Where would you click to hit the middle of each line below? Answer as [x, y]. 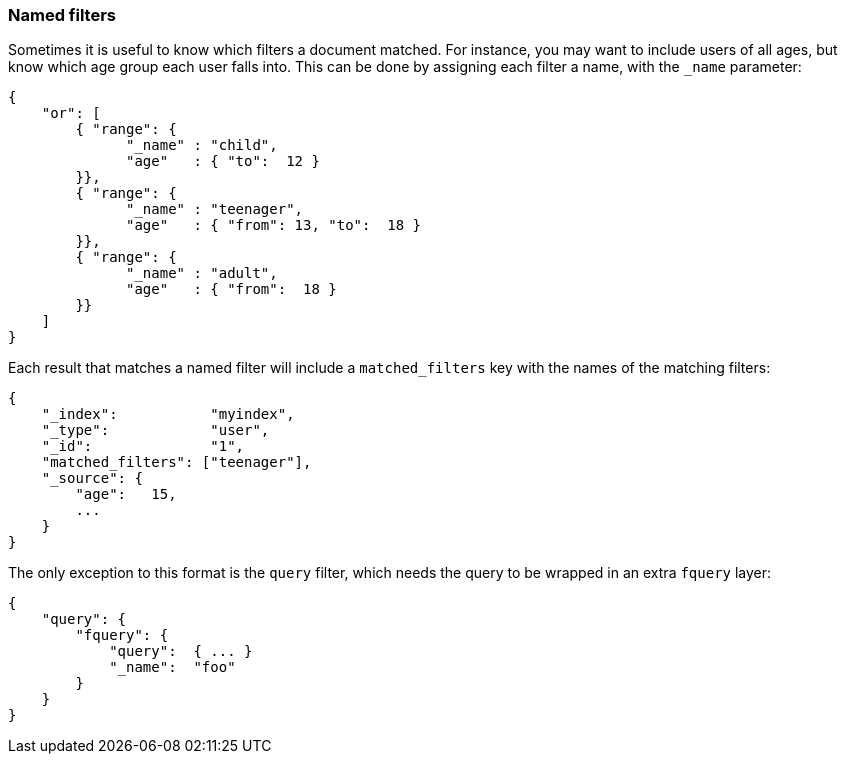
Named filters [62, 15]
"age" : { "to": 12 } [223, 161]
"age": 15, [126, 494]
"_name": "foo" [172, 667]
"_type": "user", [155, 430]
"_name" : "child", [202, 145]
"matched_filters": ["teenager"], [176, 462]
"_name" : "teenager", [215, 209]
